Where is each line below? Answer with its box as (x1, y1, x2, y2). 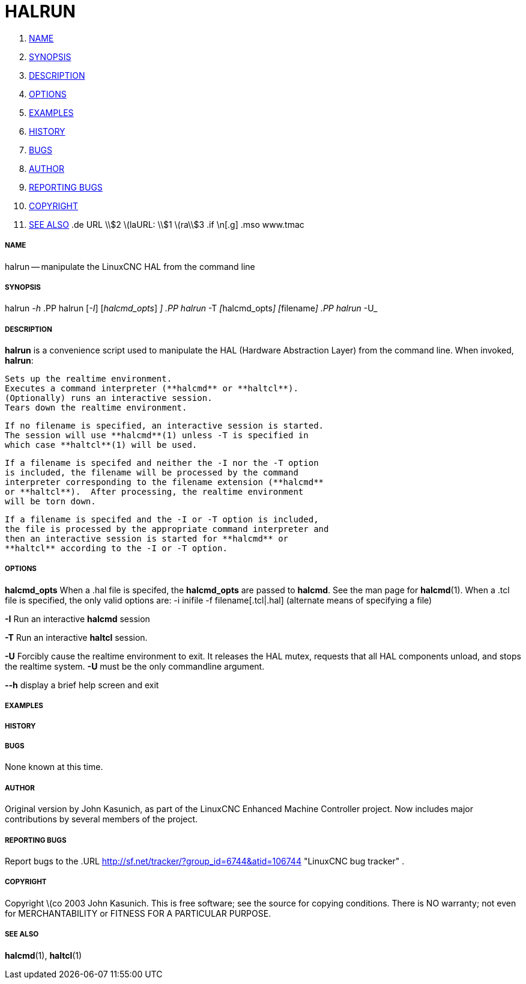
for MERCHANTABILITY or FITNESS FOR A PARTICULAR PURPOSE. (5, 908, 271, 918)
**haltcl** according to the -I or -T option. (5, 543, 228, 554)
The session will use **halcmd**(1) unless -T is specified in (5, 430, 309, 441)
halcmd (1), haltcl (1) (5, 950, 82, 961)
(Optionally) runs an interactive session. (5, 393, 213, 403)
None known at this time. (5, 762, 103, 772)
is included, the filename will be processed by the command (5, 468, 298, 478)
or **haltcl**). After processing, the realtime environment (5, 487, 304, 497)
